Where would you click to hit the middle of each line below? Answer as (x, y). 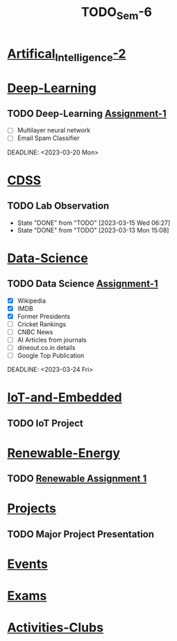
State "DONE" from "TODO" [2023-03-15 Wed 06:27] (94, 223)
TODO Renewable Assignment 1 (77, 478)
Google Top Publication (51, 355)
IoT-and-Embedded (65, 398)
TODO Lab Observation (58, 206)
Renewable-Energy (64, 453)
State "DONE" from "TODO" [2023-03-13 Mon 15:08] (93, 230)
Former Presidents (44, 316)
